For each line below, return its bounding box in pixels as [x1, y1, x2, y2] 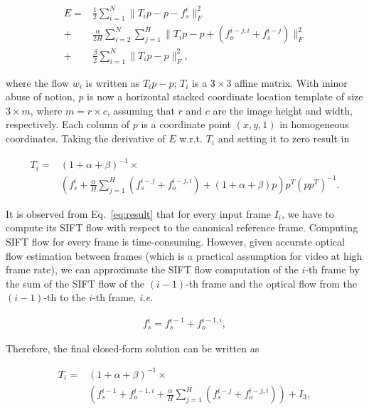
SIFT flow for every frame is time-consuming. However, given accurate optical [6, 233, 345, 248]
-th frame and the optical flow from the [186, 275, 358, 290]
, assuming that [107, 102, 175, 117]
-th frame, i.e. [92, 290, 154, 305]
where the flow [6, 75, 70, 90]
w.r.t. [179, 131, 203, 146]
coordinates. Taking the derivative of [6, 131, 166, 146]
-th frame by [305, 262, 360, 277]
